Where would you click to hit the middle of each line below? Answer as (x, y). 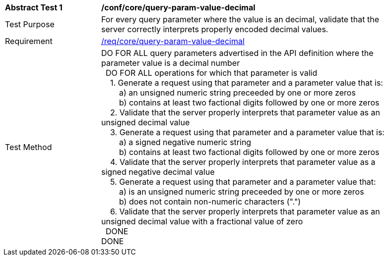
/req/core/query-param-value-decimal (173, 41)
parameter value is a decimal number (171, 63)
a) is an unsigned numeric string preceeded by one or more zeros (242, 192)
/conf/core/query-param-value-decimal (178, 7)
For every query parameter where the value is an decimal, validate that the (240, 19)
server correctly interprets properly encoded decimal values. (215, 29)
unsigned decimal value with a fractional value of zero (202, 221)
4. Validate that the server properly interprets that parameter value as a (243, 162)
